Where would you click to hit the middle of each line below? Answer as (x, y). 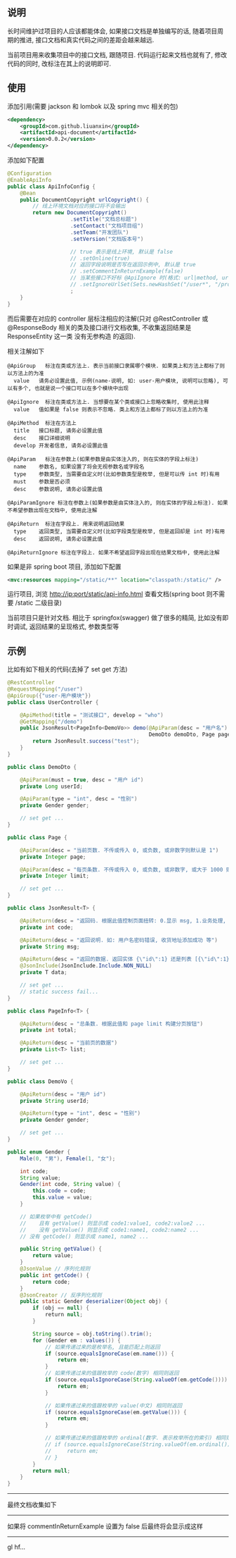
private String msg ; (50, 946)
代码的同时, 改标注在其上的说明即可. (59, 63)
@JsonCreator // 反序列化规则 (61, 1295)
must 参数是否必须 (42, 481)
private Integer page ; (53, 857)
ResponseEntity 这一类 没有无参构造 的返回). (71, 336)
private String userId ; (55, 1101)
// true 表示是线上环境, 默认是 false (122, 252)
